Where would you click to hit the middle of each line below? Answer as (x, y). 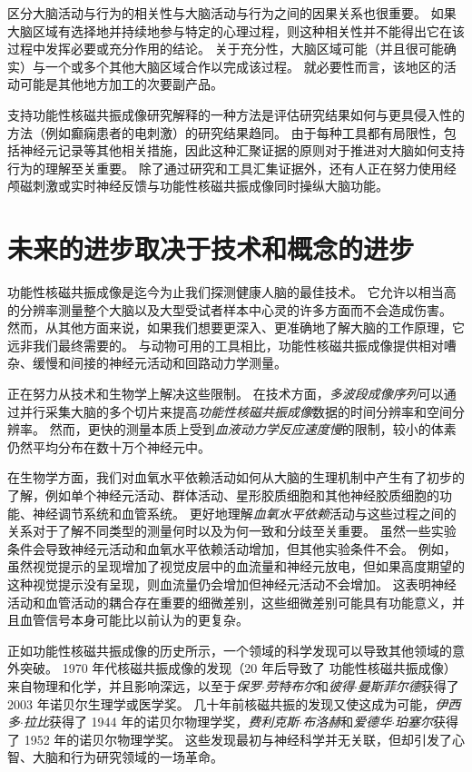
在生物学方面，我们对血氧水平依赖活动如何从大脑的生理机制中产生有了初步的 (236, 477)
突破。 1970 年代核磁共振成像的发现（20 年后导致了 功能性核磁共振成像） (238, 668)
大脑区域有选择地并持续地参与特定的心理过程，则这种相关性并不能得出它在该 (236, 30)
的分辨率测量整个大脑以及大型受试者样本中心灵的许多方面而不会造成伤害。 (230, 309)
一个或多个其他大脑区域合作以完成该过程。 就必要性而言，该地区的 (244, 66)
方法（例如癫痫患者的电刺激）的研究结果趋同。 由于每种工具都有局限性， (226, 132)
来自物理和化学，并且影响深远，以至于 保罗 (134, 685)
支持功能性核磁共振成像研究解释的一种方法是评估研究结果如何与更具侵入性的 (236, 114)
